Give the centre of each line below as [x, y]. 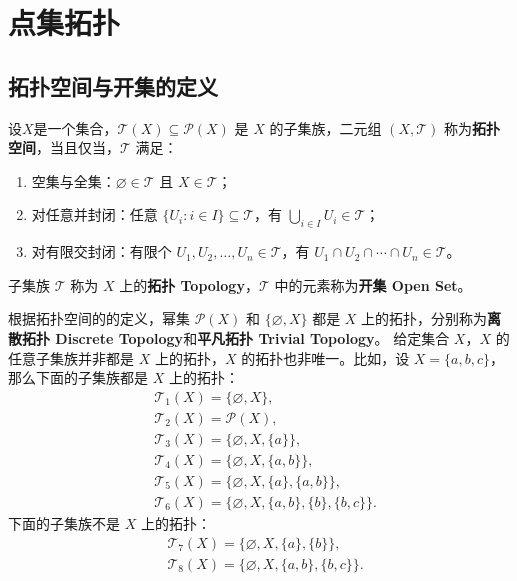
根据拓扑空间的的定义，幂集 [99, 318]
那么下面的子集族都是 [78, 377]
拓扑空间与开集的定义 [113, 85]
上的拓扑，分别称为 [424, 318]
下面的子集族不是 [64, 522]
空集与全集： [73, 180]
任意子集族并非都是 [71, 357]
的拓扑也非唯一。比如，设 [325, 357]
